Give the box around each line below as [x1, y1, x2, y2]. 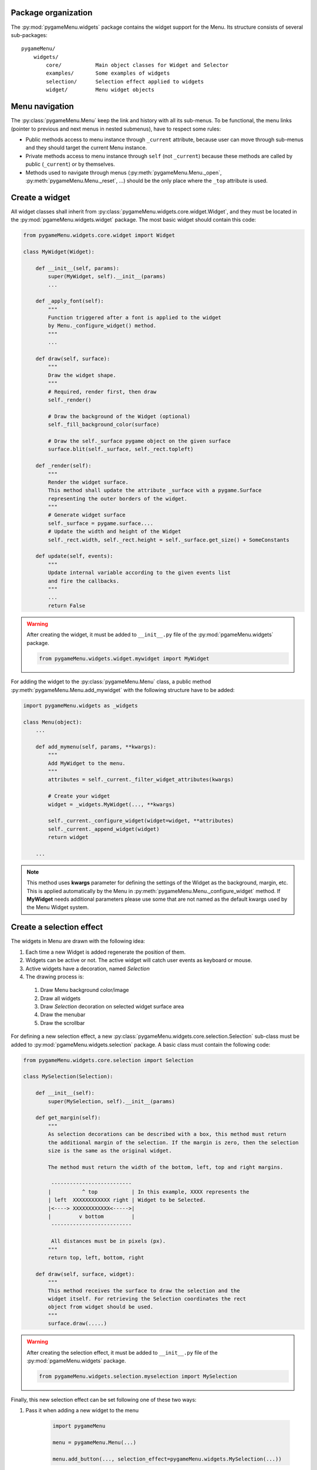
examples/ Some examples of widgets [46, 70, 170, 76]
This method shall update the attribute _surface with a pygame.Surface [48, 487, 262, 494]
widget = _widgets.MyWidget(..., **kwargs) [48, 801, 176, 808]
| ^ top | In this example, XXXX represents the [48, 1188, 249, 1195]
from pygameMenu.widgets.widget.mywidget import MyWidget [39, 655, 210, 661]
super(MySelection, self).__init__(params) [48, 1098, 176, 1105]
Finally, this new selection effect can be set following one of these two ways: [11, 1396, 197, 1403]
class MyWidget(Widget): [23, 248, 95, 255]
